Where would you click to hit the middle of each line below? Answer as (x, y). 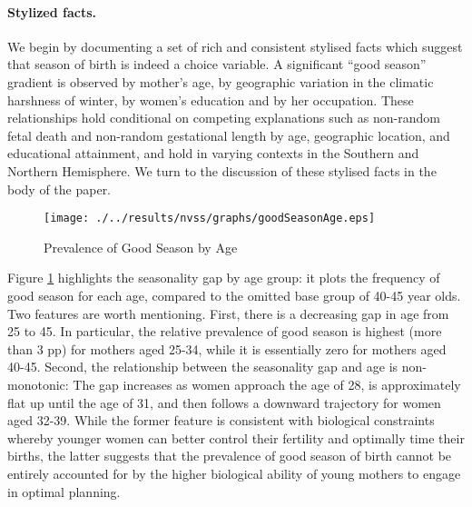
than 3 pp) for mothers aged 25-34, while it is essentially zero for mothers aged (227, 348)
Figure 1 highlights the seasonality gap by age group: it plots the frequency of (224, 278)
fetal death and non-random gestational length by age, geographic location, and (229, 135)
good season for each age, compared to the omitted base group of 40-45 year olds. (234, 295)
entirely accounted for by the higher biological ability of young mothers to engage (234, 473)
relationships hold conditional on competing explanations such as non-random (224, 118)
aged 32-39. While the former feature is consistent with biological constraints (221, 420)
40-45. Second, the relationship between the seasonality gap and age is (203, 367)
